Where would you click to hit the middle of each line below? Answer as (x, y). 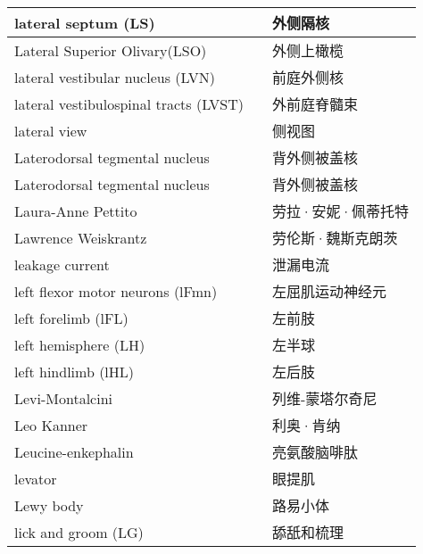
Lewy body (49, 505)
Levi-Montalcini (64, 398)
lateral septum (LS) (85, 22)
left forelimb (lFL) (71, 318)
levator (36, 478)
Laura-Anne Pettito (76, 211)
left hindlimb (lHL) (75, 371)
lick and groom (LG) (79, 532)
